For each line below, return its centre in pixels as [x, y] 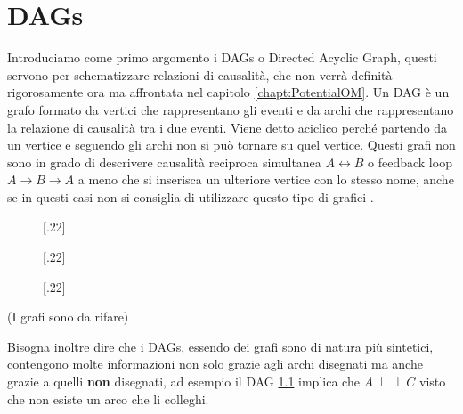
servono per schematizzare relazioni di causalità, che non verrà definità [200, 74]
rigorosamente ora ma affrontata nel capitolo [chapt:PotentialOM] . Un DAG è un [228, 92]
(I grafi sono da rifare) [68, 317]
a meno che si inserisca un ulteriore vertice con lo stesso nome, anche [266, 179]
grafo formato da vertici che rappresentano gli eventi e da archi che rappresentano [231, 109]
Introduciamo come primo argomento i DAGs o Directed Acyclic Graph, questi [222, 57]
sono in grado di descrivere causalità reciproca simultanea [164, 162]
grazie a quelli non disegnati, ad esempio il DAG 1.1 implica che [183, 382]
